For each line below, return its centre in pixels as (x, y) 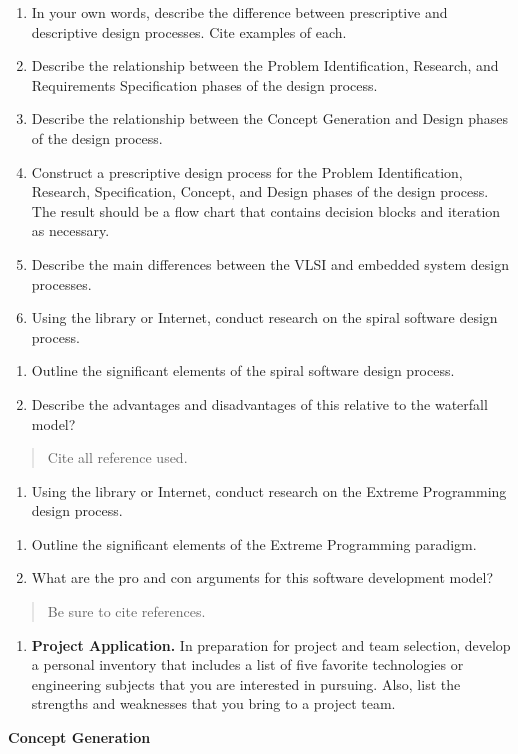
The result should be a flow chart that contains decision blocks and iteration (266, 210)
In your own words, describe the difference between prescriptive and (239, 12)
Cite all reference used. (117, 457)
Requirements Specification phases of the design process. (204, 84)
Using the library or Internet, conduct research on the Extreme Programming (269, 490)
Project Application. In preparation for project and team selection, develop (271, 644)
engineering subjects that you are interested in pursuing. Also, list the (246, 683)
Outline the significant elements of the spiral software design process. (243, 370)
